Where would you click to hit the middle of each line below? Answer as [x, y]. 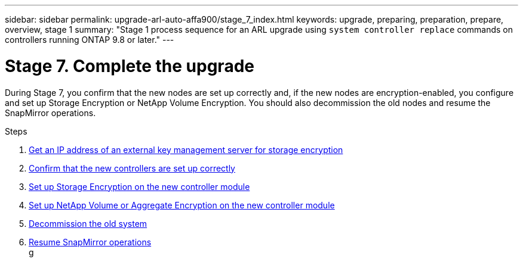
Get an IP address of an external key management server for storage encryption [186, 149]
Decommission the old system [88, 223]
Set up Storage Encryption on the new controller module [139, 186]
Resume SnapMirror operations [90, 242]
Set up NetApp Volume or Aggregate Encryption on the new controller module [182, 205]
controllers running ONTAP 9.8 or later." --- [90, 40]
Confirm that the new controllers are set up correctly [132, 168]
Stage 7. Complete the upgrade [130, 66]
